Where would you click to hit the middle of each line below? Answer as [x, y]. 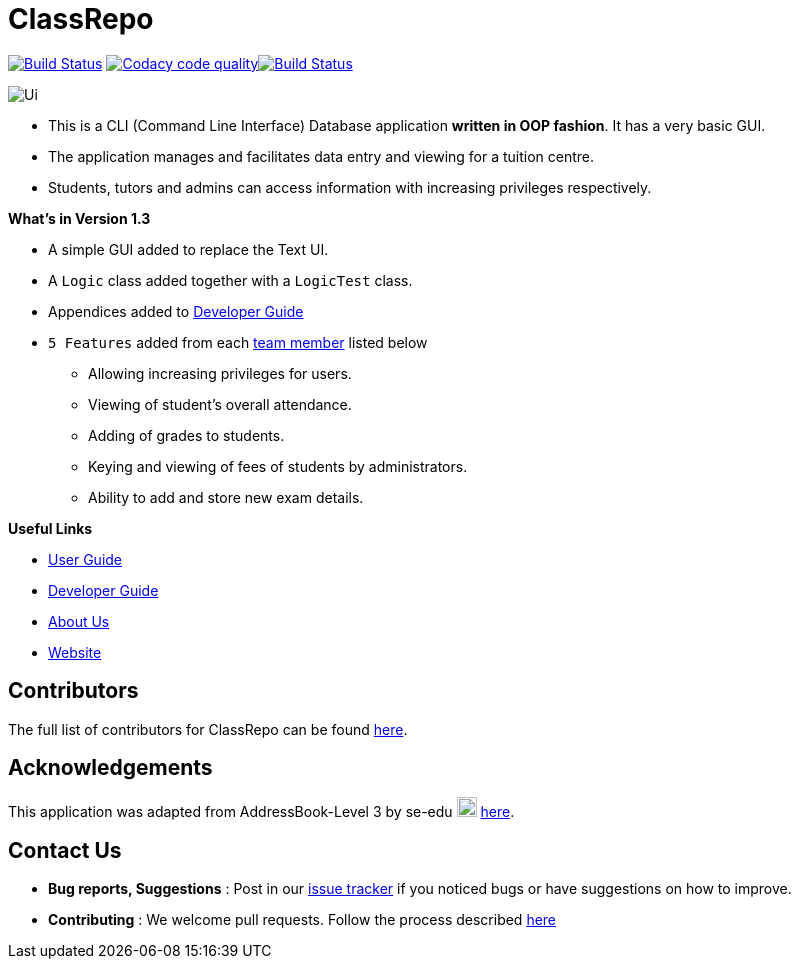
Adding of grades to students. [186, 435]
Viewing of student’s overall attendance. [220, 404]
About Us [79, 621]
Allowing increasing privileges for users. [220, 373]
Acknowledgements [110, 768]
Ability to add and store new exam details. [226, 497]
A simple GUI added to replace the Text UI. [188, 249]
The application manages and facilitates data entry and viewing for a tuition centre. [321, 156]
